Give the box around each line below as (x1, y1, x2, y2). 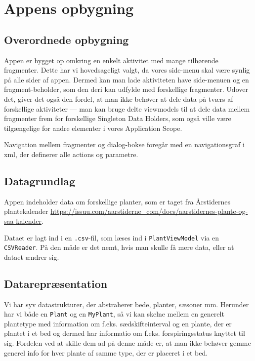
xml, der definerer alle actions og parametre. (4, 149, 138, 159)
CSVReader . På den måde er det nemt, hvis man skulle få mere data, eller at (4, 242, 234, 252)
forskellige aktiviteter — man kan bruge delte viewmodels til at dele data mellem (4, 103, 250, 114)
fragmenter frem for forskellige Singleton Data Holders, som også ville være (4, 113, 231, 123)
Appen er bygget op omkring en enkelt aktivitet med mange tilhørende (4, 55, 218, 65)
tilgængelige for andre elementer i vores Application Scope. (4, 122, 182, 133)
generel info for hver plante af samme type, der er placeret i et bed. (4, 347, 208, 358)
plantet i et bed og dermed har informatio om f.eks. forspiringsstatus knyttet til (4, 328, 245, 338)
